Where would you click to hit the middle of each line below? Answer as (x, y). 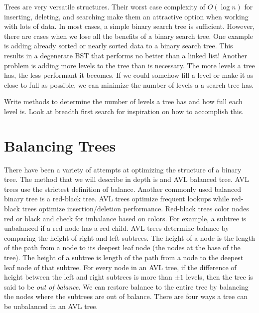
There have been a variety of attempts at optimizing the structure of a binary (123, 169)
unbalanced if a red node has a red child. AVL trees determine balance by (117, 228)
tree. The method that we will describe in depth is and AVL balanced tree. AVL (127, 179)
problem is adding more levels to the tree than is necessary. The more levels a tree (129, 65)
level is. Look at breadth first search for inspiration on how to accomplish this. (124, 111)
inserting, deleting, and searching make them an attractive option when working (126, 16)
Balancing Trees (60, 145)
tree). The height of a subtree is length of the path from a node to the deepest (124, 257)
